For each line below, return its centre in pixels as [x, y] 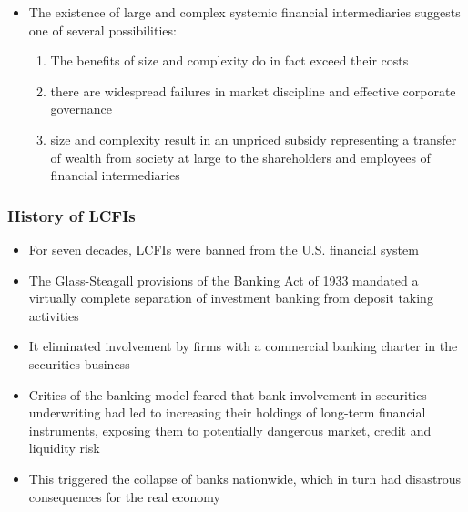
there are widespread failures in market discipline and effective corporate [253, 90]
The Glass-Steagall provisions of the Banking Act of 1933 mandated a [224, 280]
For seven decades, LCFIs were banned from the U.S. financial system [224, 249]
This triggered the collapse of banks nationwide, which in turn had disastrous [245, 478]
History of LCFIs [71, 215]
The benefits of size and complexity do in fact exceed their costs [229, 60]
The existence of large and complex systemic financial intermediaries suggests [244, 12]
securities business [79, 363]
